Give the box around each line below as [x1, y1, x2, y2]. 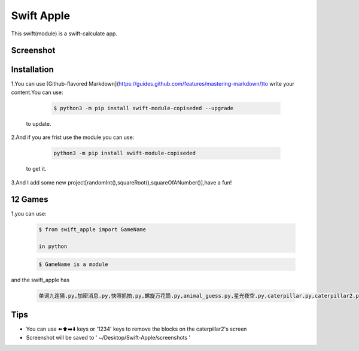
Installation [11, 65, 54, 75]
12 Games [11, 195, 48, 205]
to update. [26, 120, 51, 127]
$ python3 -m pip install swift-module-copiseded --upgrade [53, 105, 234, 111]
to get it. [26, 165, 47, 173]
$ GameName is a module [38, 261, 109, 268]
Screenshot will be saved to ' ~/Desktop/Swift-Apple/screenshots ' [26, 334, 191, 341]
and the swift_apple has [11, 276, 70, 283]
